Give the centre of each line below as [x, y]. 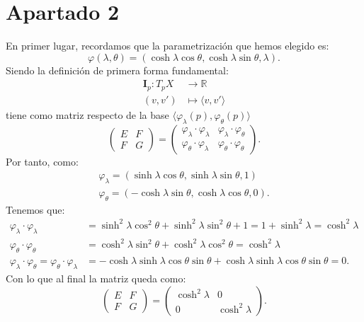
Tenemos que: [35, 209]
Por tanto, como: [42, 161]
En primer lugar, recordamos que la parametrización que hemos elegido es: [167, 46]
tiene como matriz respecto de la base [87, 114]
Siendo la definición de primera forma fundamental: [117, 70]
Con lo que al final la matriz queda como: [96, 278]
